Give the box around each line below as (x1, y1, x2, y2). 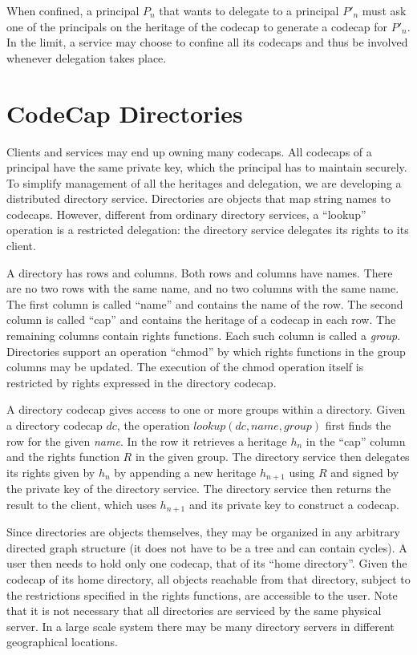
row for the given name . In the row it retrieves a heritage (6, 432, 287, 449)
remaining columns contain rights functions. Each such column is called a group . (6, 327, 401, 344)
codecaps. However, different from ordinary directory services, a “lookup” (6, 205, 366, 222)
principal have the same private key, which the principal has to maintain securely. (6, 159, 407, 176)
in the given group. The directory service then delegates (135, 448, 410, 465)
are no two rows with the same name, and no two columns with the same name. (6, 280, 399, 297)
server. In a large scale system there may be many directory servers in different (6, 617, 395, 634)
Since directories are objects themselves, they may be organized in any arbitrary (6, 524, 400, 540)
